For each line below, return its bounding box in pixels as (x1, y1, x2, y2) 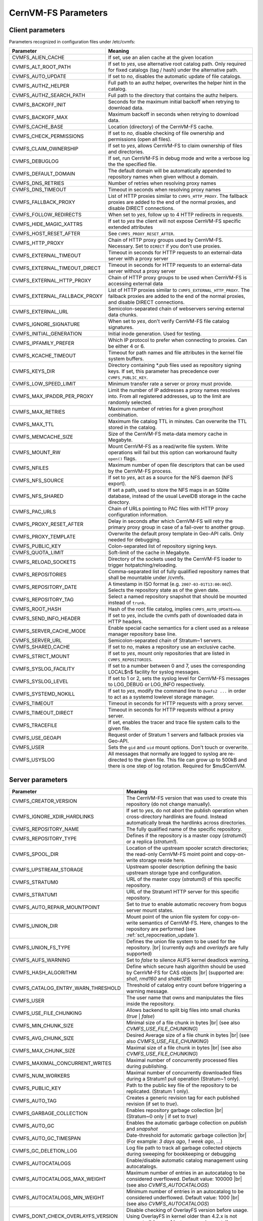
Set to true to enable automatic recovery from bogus (126, 901, 247, 907)
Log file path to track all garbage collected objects (126, 1144, 242, 1151)
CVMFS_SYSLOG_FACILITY (12, 666, 75, 673)
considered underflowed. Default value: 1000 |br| (126, 1194, 240, 1201)
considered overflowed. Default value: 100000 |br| (126, 1175, 242, 1182)
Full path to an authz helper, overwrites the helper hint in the (108, 80, 246, 86)
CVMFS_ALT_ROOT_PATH (12, 63, 71, 70)
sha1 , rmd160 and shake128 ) (126, 975, 192, 982)
